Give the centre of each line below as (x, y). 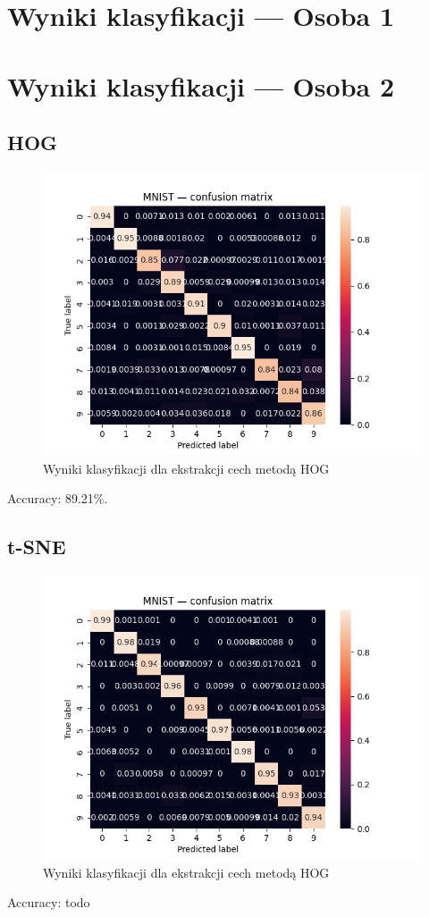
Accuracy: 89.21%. (58, 498)
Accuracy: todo (49, 902)
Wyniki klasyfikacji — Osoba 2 (201, 85)
